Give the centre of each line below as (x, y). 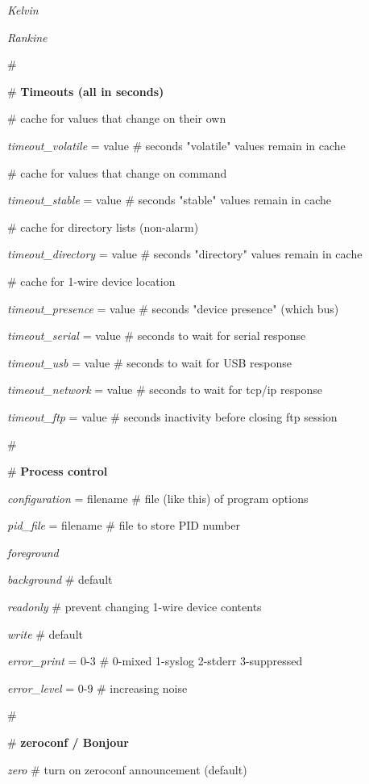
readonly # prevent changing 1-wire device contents (135, 607)
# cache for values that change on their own (117, 118)
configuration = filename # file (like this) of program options (158, 498)
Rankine (27, 37)
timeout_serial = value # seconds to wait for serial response (157, 335)
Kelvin (23, 10)
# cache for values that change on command (117, 172)
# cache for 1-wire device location (91, 281)
